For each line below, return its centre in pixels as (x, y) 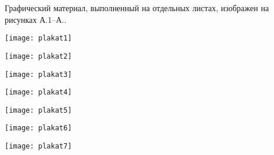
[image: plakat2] (38, 56)
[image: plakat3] (38, 74)
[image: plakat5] (38, 110)
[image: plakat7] (38, 146)
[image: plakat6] (38, 128)
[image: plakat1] (38, 38)
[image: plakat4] (38, 92)
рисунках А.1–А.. (36, 19)
